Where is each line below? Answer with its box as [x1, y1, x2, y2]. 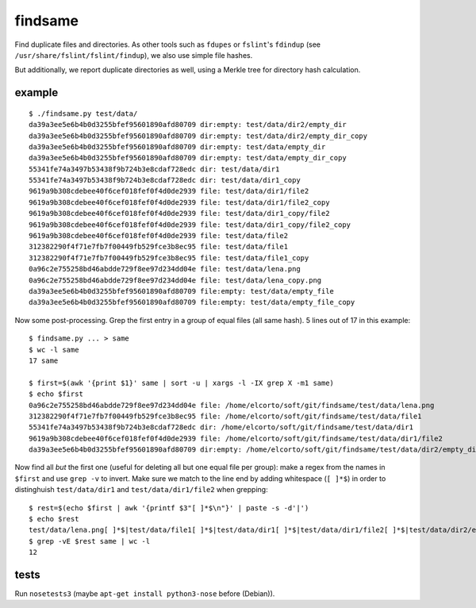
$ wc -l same [29, 345, 79, 354]
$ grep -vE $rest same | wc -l [29, 537, 151, 545]
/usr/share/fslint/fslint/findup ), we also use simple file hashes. [14, 50, 253, 60]
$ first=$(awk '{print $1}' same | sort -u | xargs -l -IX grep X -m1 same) [29, 378, 335, 387]
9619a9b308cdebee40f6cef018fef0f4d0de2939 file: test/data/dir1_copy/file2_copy [29, 220, 351, 229]
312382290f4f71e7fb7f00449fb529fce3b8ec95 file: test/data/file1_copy [29, 253, 309, 262]
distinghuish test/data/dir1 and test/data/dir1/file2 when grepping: [14, 485, 269, 494]
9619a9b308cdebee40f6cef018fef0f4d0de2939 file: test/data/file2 [29, 231, 289, 241]
